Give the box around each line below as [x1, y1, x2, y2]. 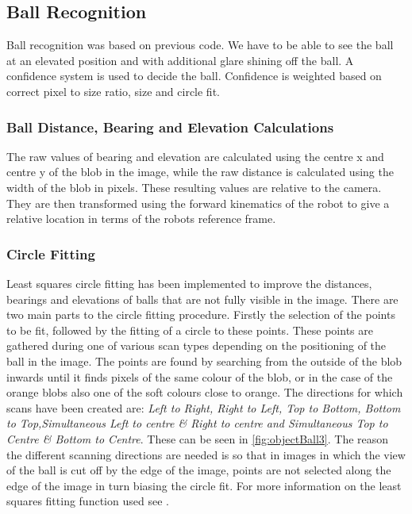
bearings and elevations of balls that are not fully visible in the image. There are [6, 290, 399, 307]
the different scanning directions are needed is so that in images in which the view [6, 446, 406, 462]
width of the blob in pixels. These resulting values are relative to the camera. [6, 178, 382, 195]
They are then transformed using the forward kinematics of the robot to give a [6, 194, 390, 211]
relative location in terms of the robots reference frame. [6, 210, 276, 227]
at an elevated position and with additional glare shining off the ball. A [6, 52, 354, 68]
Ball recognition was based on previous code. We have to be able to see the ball [6, 36, 394, 53]
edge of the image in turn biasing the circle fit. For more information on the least [6, 477, 402, 493]
